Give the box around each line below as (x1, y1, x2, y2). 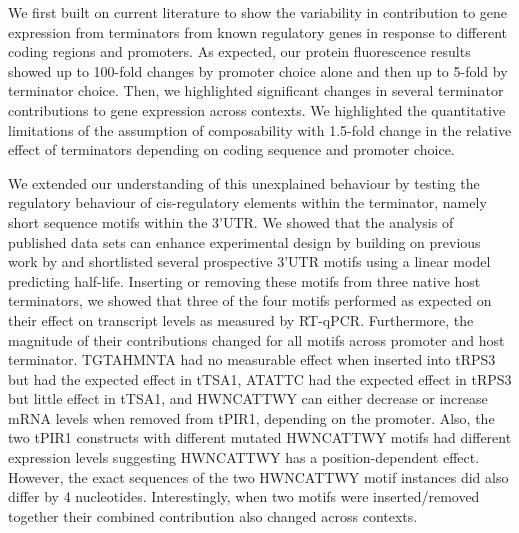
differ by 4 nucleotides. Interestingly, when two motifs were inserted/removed (8, 486, 480, 507)
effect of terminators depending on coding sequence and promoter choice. (8, 139, 455, 160)
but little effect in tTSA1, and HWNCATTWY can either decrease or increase (8, 388, 488, 409)
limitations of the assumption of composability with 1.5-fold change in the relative (8, 119, 512, 140)
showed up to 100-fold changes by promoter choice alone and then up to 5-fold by (8, 60, 508, 81)
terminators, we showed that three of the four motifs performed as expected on (8, 290, 492, 311)
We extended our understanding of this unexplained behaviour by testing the (8, 172, 480, 193)
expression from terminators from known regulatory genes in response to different (8, 21, 507, 42)
